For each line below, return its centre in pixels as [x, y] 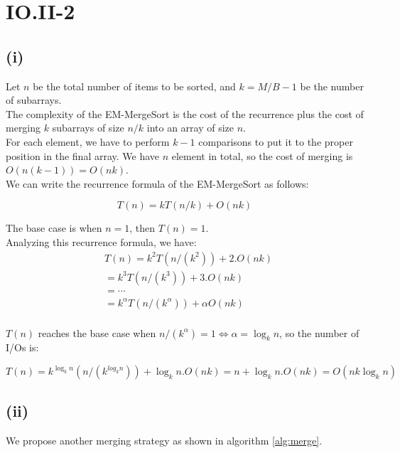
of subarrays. [34, 100]
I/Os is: [22, 347]
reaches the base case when [97, 332]
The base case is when [54, 228]
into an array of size [190, 128]
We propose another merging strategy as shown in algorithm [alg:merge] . [164, 441]
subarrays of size [88, 128]
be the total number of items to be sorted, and [134, 86]
